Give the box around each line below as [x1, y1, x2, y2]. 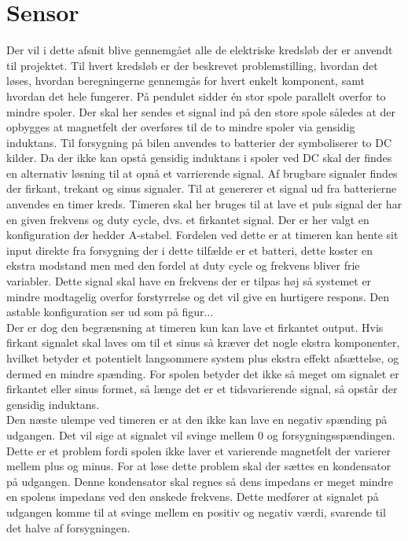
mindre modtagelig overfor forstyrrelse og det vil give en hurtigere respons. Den [6, 288, 389, 304]
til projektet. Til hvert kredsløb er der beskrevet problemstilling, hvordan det [6, 57, 378, 73]
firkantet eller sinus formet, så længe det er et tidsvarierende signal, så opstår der [6, 381, 398, 397]
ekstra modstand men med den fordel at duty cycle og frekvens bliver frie [6, 257, 360, 274]
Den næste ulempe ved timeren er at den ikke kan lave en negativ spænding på [6, 411, 388, 428]
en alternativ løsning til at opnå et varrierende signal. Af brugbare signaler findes [6, 164, 398, 181]
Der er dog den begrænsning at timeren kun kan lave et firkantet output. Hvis [6, 318, 384, 335]
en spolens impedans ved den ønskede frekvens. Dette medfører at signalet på [6, 488, 379, 505]
